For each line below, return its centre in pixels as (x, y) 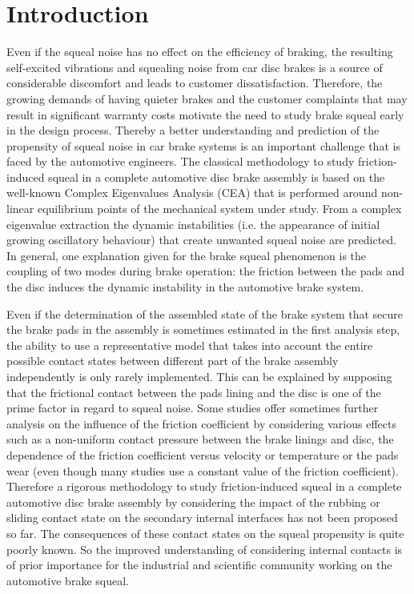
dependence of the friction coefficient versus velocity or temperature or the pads (203, 454)
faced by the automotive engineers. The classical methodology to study (181, 161)
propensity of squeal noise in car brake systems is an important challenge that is (203, 145)
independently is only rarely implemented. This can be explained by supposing (199, 376)
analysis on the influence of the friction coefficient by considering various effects (201, 423)
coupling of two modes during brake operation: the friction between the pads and (205, 271)
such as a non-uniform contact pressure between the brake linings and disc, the (200, 439)
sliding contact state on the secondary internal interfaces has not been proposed (202, 518)
